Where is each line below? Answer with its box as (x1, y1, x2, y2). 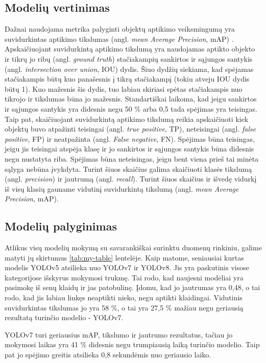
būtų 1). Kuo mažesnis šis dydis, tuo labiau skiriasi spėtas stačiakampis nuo (5, 83, 243, 94)
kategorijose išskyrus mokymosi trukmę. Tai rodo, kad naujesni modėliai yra (5, 272, 244, 282)
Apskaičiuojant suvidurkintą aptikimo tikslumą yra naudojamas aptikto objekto (5, 43, 255, 54)
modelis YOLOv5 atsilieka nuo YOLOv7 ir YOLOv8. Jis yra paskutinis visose (5, 262, 249, 273)
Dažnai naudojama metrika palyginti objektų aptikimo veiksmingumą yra (5, 23, 235, 34)
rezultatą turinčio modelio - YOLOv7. (5, 312, 124, 323)
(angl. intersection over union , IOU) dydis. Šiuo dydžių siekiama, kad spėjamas (5, 63, 254, 74)
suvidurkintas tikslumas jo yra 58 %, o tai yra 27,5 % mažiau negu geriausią (5, 302, 244, 313)
